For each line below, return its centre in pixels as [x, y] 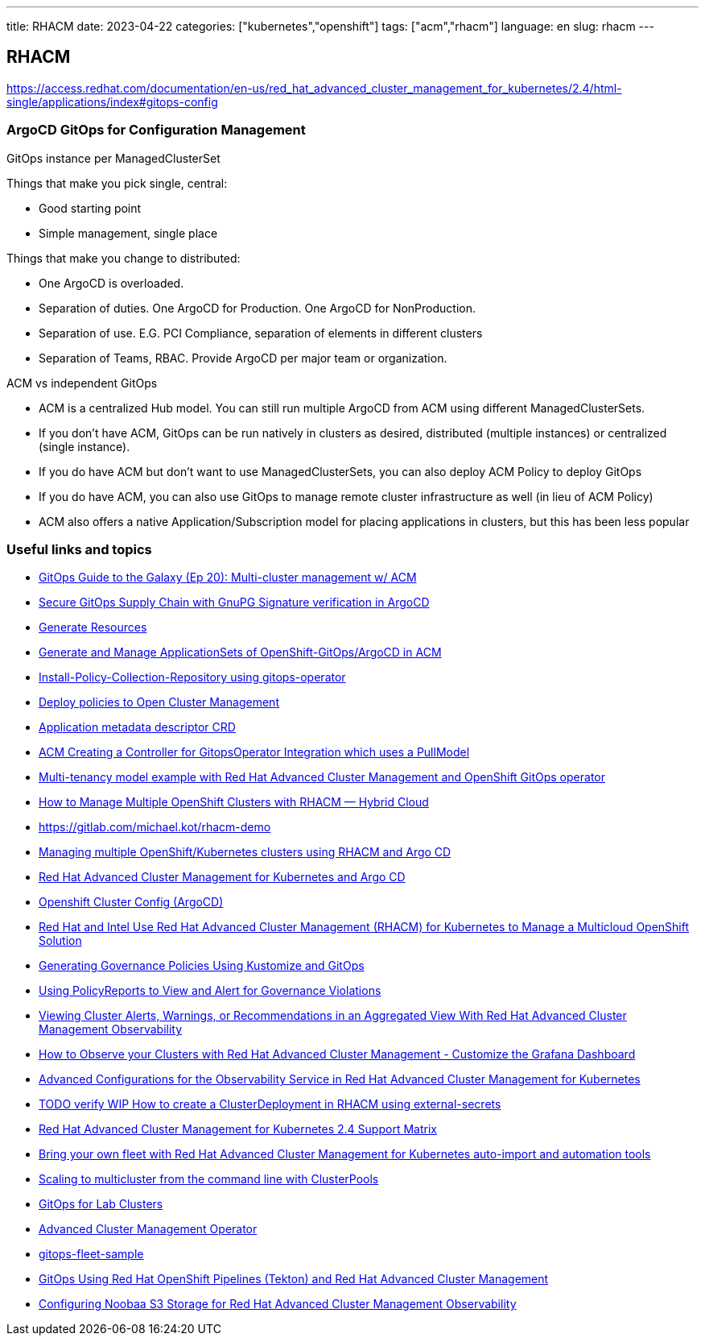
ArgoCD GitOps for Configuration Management [156, 130]
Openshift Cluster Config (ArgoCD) [131, 902]
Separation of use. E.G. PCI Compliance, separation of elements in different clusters [261, 333]
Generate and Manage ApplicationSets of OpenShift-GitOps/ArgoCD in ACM [240, 652]
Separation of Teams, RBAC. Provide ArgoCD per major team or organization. [243, 358]
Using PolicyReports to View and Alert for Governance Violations [210, 991]
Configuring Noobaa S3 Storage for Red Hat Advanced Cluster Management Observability [278, 1304]
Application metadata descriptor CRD [137, 727]
